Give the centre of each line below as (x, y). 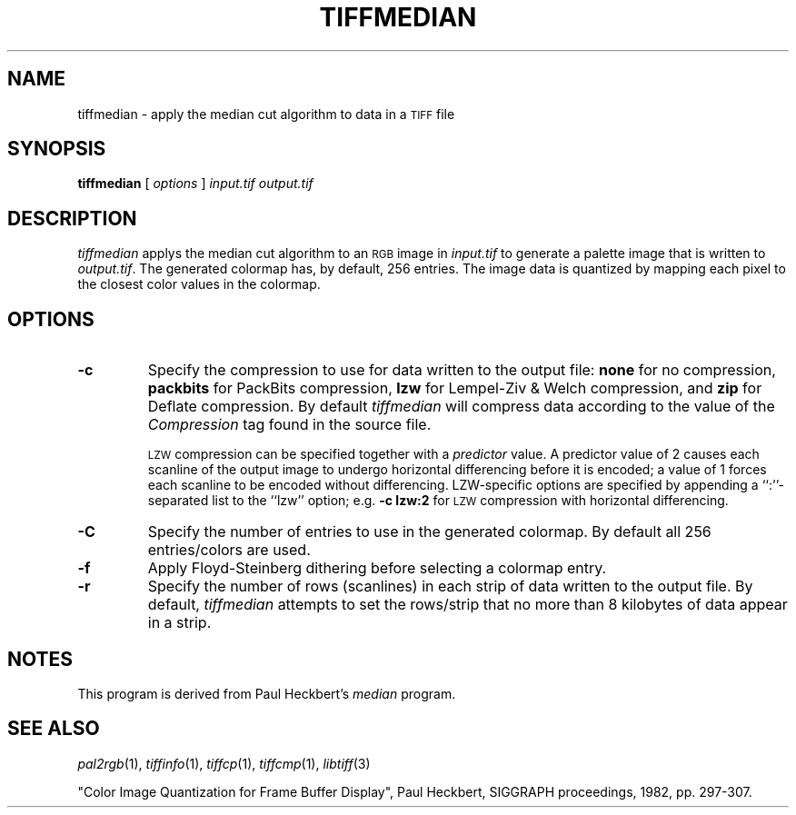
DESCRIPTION (72, 218)
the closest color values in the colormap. (199, 284)
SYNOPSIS (57, 149)
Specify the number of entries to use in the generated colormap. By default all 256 (429, 532)
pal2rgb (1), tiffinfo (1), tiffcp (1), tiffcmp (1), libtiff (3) (224, 763)
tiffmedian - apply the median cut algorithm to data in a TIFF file (266, 114)
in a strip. (179, 623)
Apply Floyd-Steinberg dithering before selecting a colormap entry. (377, 568)
